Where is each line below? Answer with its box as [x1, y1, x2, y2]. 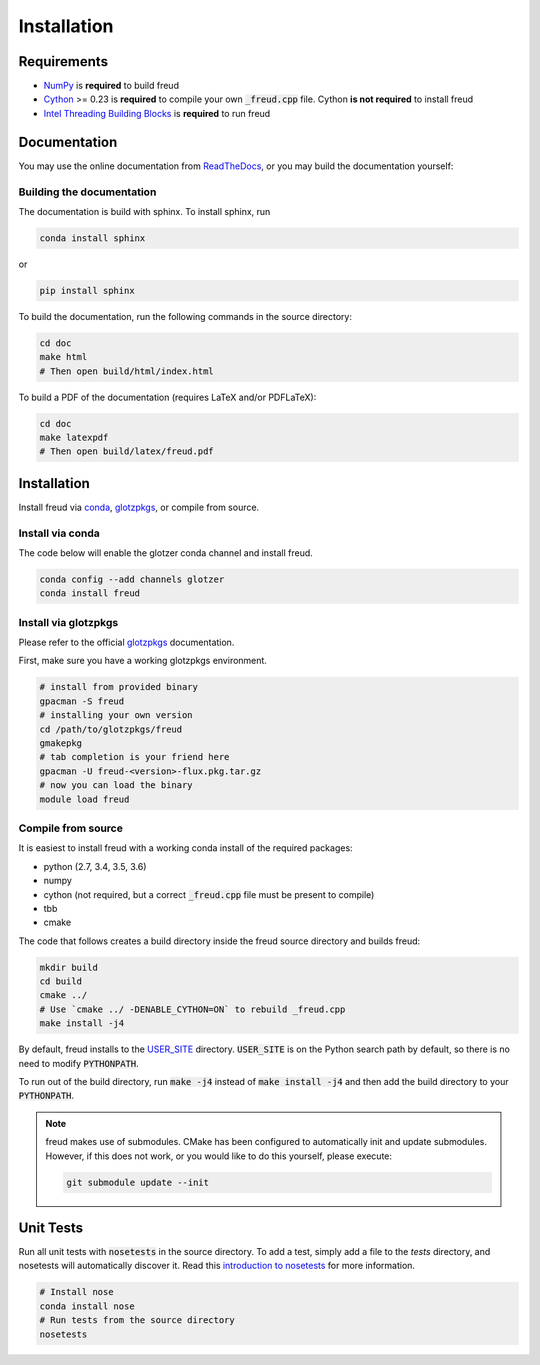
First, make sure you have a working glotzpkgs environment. [18, 655, 267, 667]
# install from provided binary [39, 681, 199, 693]
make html [39, 351, 88, 363]
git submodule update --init [66, 1176, 210, 1188]
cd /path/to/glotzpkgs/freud [39, 723, 183, 735]
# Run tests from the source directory [39, 1315, 235, 1326]
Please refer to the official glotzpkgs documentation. [18, 636, 235, 649]
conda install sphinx [39, 232, 146, 244]
